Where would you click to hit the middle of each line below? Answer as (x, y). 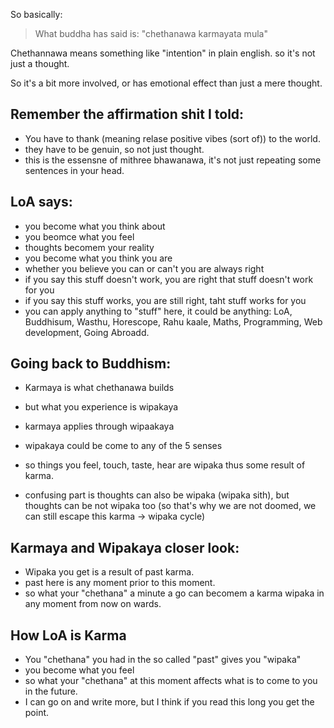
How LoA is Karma (68, 635)
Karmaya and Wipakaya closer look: (125, 547)
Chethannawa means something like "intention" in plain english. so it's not (163, 53)
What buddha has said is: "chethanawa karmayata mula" (151, 33)
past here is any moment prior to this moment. (120, 583)
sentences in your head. (74, 170)
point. (37, 713)
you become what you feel (79, 670)
